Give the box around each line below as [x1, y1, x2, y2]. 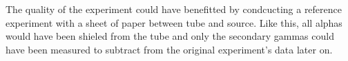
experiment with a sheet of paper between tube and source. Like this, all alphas [6, 15, 342, 29]
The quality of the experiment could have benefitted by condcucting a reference [6, 2, 342, 16]
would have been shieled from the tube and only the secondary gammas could [6, 29, 334, 43]
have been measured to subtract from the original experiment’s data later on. [6, 42, 333, 56]
